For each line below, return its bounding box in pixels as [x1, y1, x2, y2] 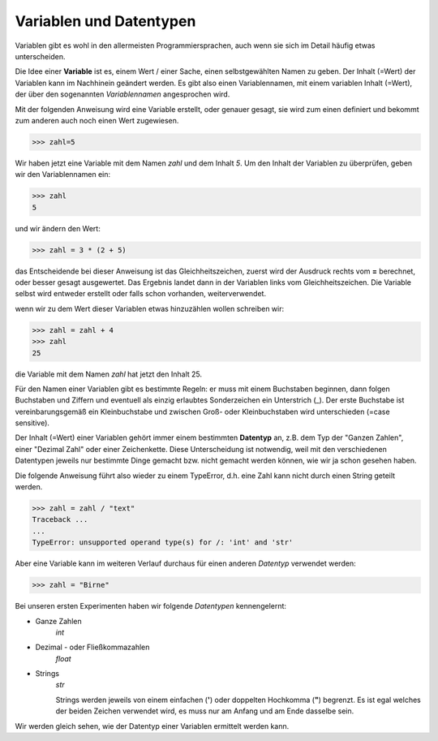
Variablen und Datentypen [15, 12, 196, 30]
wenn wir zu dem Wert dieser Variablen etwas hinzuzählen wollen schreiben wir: [15, 304, 285, 313]
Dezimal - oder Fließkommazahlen [35, 642, 150, 653]
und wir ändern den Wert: [15, 223, 101, 233]
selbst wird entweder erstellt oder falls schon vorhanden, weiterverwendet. [15, 289, 267, 299]
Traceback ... [32, 515, 88, 524]
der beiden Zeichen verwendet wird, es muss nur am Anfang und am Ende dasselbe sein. [55, 706, 354, 716]
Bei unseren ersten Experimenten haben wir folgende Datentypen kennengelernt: [15, 601, 287, 611]
